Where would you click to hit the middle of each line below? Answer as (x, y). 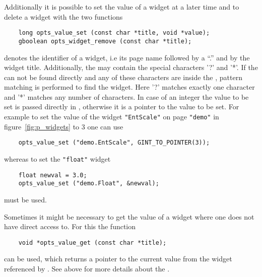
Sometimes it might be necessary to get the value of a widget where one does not (129, 216)
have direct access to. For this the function (70, 226)
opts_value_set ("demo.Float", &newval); (89, 184)
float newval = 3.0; (53, 175)
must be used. (25, 199)
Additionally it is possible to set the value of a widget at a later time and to (122, 7)
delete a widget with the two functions (63, 16)
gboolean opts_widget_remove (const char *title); (105, 41)
